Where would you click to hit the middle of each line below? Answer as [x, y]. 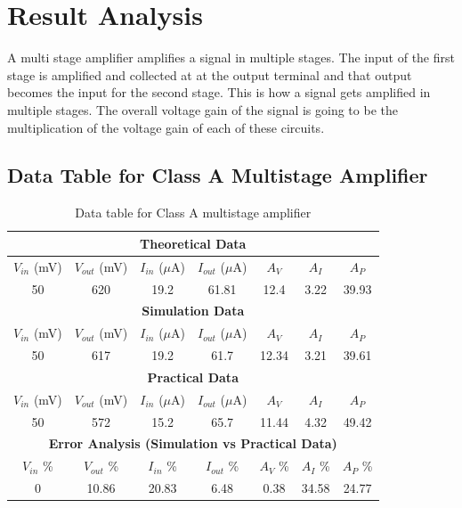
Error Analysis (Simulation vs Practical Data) [193, 443]
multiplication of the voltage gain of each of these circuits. [166, 127]
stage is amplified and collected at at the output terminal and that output [210, 74]
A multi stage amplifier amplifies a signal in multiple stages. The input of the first [231, 57]
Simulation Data [193, 311]
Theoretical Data [193, 243]
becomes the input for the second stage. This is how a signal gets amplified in [219, 92]
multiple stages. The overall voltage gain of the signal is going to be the [203, 109]
